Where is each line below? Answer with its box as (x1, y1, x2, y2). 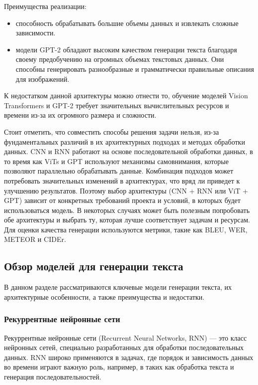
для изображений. (15, 73, 70, 84)
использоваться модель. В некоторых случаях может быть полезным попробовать (4, 204, 250, 215)
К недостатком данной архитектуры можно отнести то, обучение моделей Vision (4, 90, 248, 101)
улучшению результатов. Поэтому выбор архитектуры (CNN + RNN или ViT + (4, 185, 248, 195)
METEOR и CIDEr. (4, 234, 66, 244)
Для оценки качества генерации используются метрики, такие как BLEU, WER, (4, 224, 248, 234)
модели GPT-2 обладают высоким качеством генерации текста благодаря (15, 44, 237, 54)
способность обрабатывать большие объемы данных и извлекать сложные (15, 17, 239, 28)
